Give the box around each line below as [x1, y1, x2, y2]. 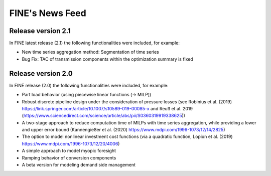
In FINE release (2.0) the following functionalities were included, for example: [9, 82, 169, 88]
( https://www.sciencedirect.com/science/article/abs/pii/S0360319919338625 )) [22, 113, 186, 119]
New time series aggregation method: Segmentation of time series [22, 49, 159, 55]
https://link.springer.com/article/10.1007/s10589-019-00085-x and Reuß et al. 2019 [22, 105, 193, 111]
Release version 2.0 [9, 69, 73, 78]
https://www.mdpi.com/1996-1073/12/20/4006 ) [22, 140, 120, 146]
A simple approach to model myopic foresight [22, 148, 116, 154]
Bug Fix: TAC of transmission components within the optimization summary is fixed [22, 56, 193, 62]
